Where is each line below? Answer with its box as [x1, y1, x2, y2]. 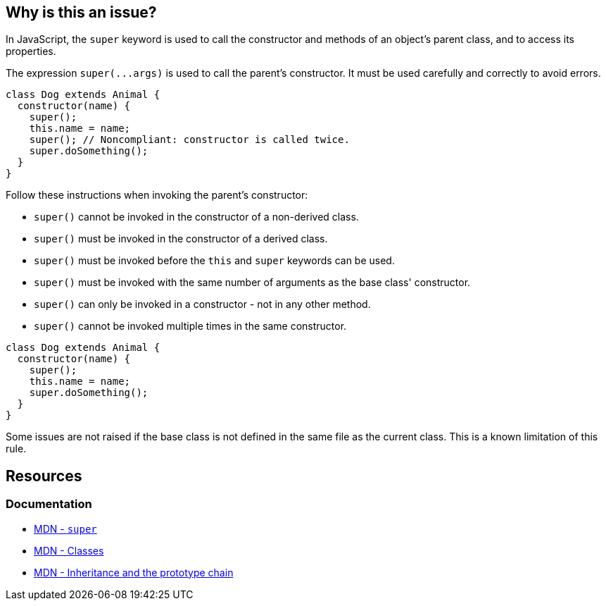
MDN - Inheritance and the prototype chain [34, 566, 234, 579]
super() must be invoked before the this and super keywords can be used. [34, 254, 395, 267]
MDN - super [34, 522, 97, 535]
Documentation [6, 497, 92, 512]
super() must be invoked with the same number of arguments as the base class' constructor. [34, 276, 471, 289]
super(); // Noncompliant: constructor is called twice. [29, 134, 350, 146]
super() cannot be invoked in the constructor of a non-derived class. [34, 211, 359, 223]
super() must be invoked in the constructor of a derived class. [34, 233, 328, 245]
